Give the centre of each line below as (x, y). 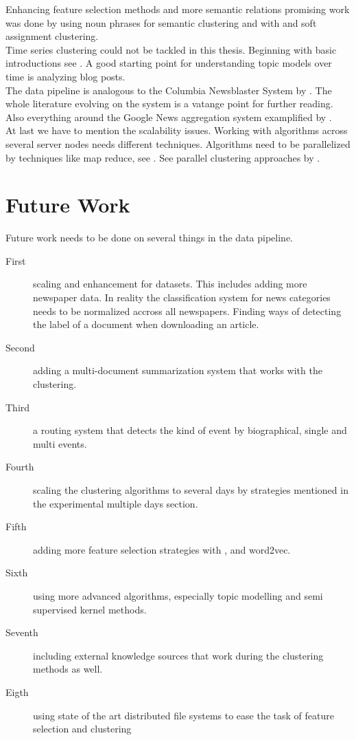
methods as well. (68, 669)
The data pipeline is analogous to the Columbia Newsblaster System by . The (169, 90)
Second (20, 347)
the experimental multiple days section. (116, 503)
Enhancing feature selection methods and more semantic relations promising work (178, 9)
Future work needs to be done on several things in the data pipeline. (150, 238)
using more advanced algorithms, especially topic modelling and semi (178, 595)
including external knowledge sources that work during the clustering (178, 655)
